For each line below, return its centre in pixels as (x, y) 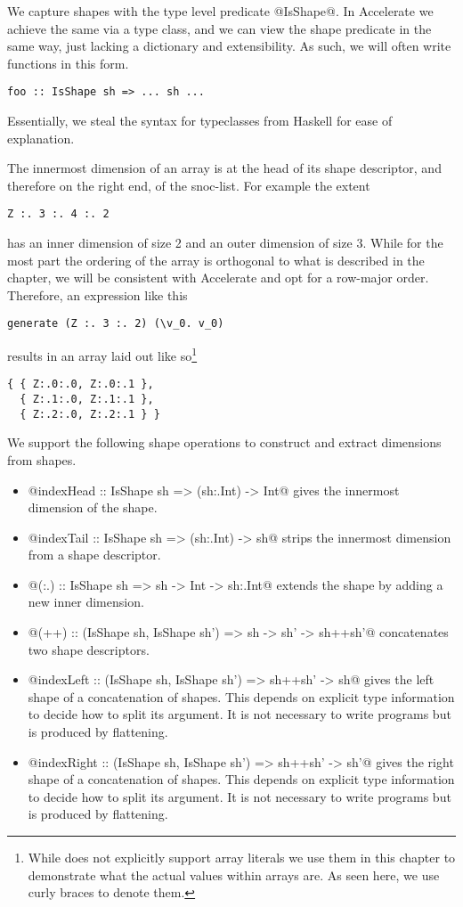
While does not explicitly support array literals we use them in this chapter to (242, 857)
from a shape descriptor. (94, 555)
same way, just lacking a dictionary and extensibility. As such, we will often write (229, 46)
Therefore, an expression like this (97, 294)
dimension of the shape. (93, 507)
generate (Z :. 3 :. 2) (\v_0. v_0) (116, 324)
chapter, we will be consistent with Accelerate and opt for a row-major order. (218, 278)
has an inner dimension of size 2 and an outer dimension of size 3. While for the (225, 243)
